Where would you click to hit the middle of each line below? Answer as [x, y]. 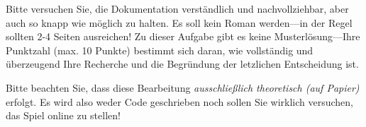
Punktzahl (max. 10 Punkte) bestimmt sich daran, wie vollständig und [160, 50]
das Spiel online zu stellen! [63, 115]
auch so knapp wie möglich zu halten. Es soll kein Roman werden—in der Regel [179, 22]
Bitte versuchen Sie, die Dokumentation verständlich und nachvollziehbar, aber [177, 8]
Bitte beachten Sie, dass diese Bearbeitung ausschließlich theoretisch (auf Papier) [183, 87]
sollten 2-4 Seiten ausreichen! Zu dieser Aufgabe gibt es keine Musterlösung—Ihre [183, 36]
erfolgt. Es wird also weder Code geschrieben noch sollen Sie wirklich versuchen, [180, 101]
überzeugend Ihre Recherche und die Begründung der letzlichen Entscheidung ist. [182, 64]
